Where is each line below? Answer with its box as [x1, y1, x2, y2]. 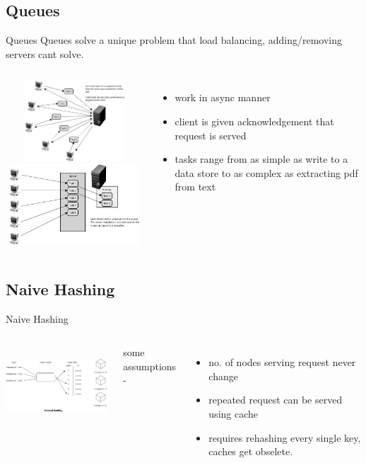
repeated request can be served [208, 392, 343, 407]
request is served [175, 127, 247, 142]
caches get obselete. [208, 444, 293, 459]
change [208, 368, 238, 383]
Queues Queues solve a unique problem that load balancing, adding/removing [6, 33, 342, 47]
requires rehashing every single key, [208, 430, 361, 445]
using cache [208, 406, 259, 421]
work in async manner [175, 90, 271, 105]
